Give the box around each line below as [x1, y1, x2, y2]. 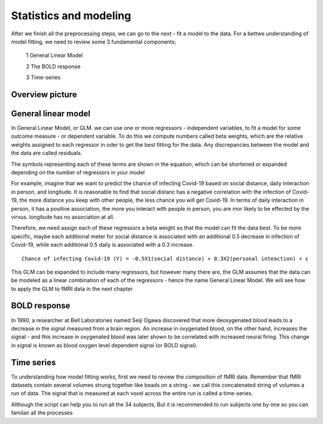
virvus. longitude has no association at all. [11, 213, 115, 220]
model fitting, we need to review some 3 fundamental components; [11, 38, 176, 45]
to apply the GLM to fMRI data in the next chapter [11, 285, 133, 292]
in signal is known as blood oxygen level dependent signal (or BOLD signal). [11, 341, 198, 349]
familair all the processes [11, 409, 73, 416]
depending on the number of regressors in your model [11, 168, 145, 176]
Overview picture [11, 89, 77, 99]
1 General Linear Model [26, 52, 83, 59]
